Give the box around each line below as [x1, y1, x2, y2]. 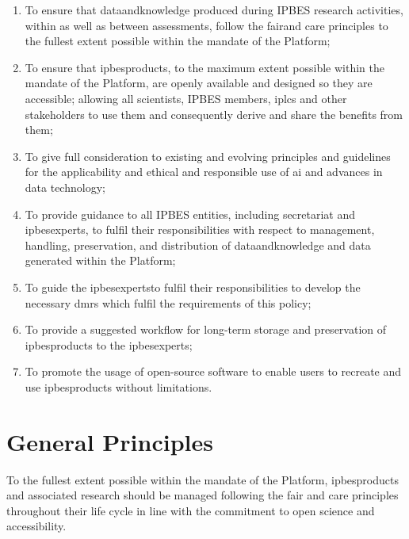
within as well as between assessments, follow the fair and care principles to [25, 17, 388, 33]
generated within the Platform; [25, 252, 176, 269]
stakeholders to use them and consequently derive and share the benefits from [25, 105, 403, 122]
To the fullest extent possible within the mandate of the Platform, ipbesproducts [6, 471, 399, 487]
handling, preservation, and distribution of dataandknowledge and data [25, 236, 371, 253]
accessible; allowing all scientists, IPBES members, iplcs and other [25, 90, 347, 106]
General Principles [6, 425, 213, 457]
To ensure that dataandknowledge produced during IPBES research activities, [25, 2, 403, 17]
